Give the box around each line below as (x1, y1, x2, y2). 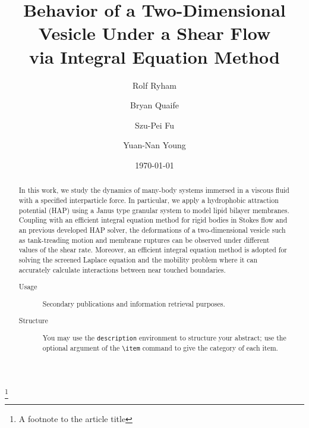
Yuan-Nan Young (123, 139, 186, 151)
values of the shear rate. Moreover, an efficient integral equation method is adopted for (18, 245, 288, 255)
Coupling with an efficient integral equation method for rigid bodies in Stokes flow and (18, 215, 288, 225)
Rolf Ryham (133, 79, 176, 91)
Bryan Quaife (130, 99, 179, 111)
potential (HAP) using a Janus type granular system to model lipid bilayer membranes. (18, 205, 289, 215)
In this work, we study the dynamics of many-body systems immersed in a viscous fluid (18, 185, 289, 195)
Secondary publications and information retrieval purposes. (42, 298, 225, 308)
